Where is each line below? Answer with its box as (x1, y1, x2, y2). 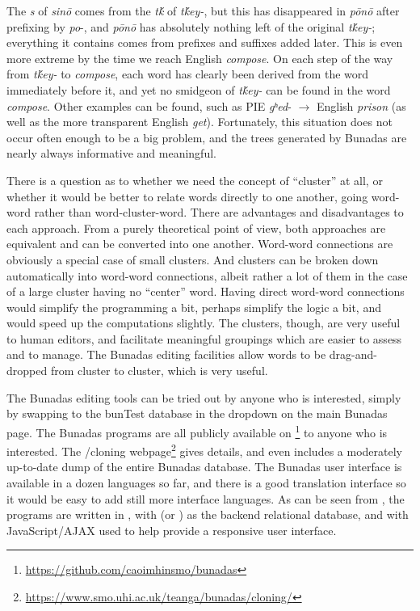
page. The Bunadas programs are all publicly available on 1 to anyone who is (6, 421, 388, 440)
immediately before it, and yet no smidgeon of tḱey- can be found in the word (6, 81, 391, 98)
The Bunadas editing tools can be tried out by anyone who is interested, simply (6, 389, 401, 406)
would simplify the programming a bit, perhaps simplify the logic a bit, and (6, 298, 381, 315)
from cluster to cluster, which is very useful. (50, 362, 268, 379)
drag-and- (329, 346, 378, 363)
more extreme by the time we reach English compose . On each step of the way (6, 49, 393, 66)
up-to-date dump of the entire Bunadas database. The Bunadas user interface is (6, 458, 402, 475)
